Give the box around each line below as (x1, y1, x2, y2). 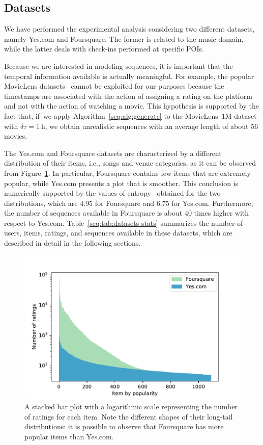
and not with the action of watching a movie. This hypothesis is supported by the (4, 100, 259, 111)
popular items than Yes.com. (24, 431, 114, 441)
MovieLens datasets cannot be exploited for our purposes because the (4, 81, 224, 91)
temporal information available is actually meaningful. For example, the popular (4, 70, 254, 81)
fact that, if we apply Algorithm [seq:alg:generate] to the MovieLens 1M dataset (4, 110, 257, 121)
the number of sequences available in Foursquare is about (4, 207, 183, 218)
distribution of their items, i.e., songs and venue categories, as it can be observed (4, 158, 256, 168)
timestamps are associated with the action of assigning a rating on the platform (4, 90, 252, 101)
